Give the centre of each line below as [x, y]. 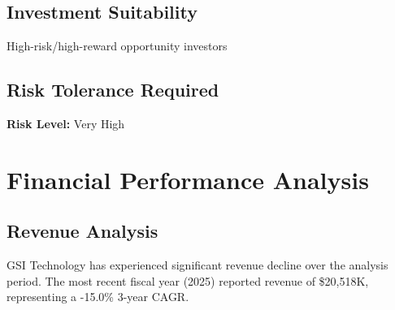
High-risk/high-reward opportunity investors [117, 46]
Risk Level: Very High [66, 123]
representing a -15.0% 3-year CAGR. [98, 297]
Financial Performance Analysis [188, 179]
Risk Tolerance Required [113, 90]
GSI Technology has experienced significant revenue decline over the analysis [197, 265]
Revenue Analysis [82, 231]
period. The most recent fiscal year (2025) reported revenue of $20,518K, [188, 280]
